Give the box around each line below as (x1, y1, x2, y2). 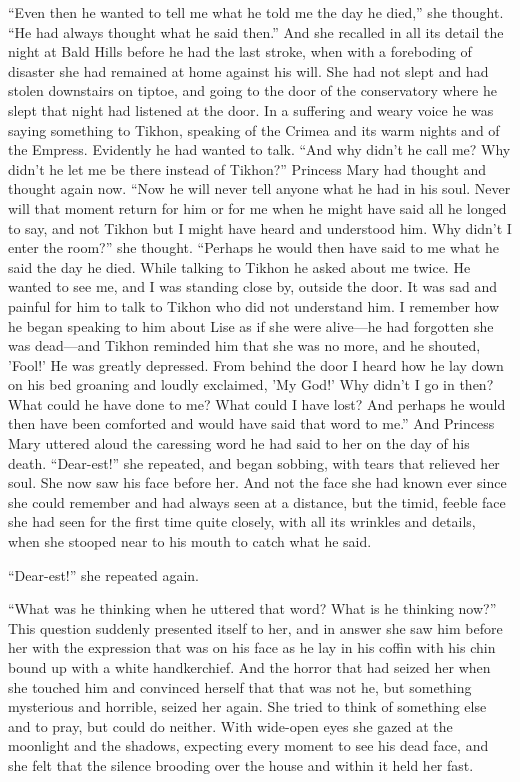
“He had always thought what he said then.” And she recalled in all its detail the (8, 21, 504, 42)
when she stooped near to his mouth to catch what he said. (8, 531, 372, 552)
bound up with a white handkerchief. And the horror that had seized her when (8, 657, 491, 677)
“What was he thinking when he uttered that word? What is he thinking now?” (8, 598, 497, 619)
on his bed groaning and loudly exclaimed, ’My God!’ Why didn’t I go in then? (8, 374, 494, 395)
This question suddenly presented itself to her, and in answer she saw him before (8, 617, 503, 638)
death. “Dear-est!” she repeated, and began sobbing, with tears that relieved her (8, 452, 500, 473)
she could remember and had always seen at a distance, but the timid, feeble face (8, 491, 506, 512)
